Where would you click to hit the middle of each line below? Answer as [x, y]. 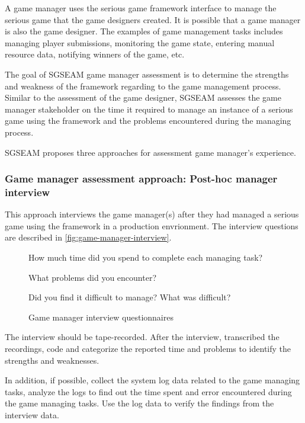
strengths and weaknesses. [52, 360]
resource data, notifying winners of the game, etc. [95, 54]
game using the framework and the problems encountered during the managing [148, 121]
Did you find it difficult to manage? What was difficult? [130, 297]
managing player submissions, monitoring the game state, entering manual [140, 42]
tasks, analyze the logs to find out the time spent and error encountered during [148, 391]
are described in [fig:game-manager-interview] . [88, 237]
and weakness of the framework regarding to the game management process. [143, 86]
